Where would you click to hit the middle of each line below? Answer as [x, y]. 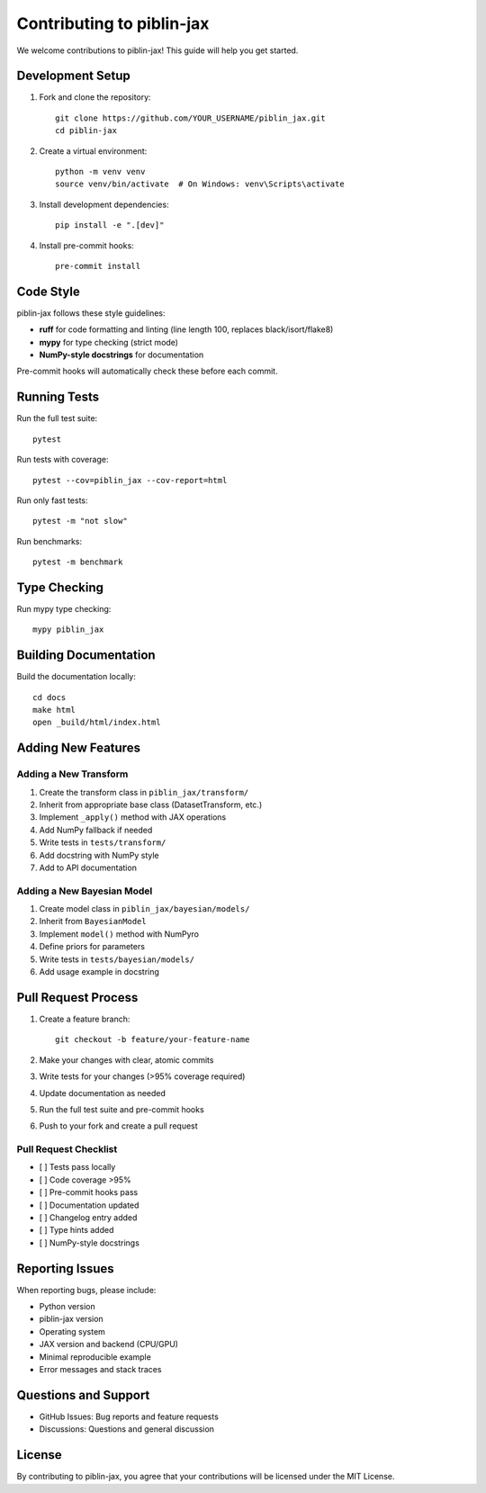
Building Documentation [86, 656]
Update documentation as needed [103, 1093]
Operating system [72, 1331]
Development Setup [73, 76]
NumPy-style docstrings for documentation [121, 355]
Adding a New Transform [72, 774]
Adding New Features [79, 748]
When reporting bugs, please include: [86, 1290]
